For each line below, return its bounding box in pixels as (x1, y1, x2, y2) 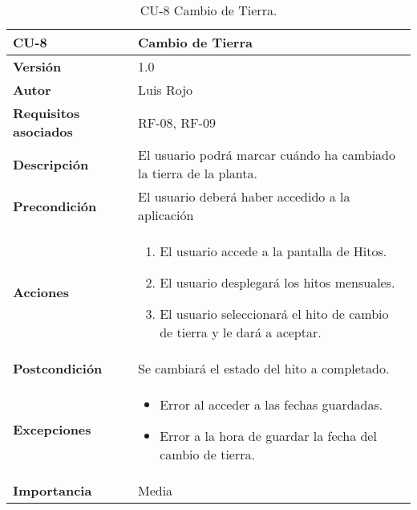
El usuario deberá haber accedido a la (138, 187, 350, 206)
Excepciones (13, 420, 91, 439)
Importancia (13, 481, 92, 500)
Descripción (13, 154, 89, 173)
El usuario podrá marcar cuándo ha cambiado (138, 145, 395, 164)
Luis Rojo (138, 80, 193, 99)
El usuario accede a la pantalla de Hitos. (160, 242, 387, 260)
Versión (13, 57, 62, 75)
